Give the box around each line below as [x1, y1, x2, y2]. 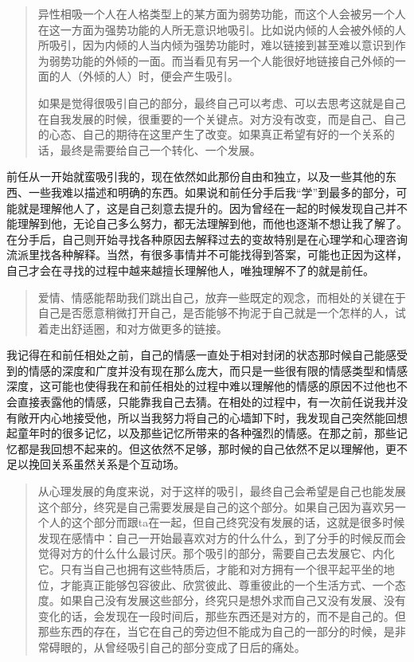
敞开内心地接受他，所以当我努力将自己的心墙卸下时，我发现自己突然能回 [17, 409, 396, 425]
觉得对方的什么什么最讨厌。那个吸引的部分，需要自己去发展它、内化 [37, 545, 395, 562]
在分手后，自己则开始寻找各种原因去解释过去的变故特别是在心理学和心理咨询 [6, 230, 408, 247]
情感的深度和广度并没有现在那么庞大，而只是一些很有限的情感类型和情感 [28, 362, 408, 378]
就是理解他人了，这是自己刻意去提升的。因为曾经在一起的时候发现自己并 [17, 199, 396, 216]
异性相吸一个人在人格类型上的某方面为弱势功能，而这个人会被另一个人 [37, 6, 406, 22]
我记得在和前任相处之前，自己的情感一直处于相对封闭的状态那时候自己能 [6, 347, 385, 363]
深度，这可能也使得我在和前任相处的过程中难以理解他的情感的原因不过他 [6, 378, 385, 394]
